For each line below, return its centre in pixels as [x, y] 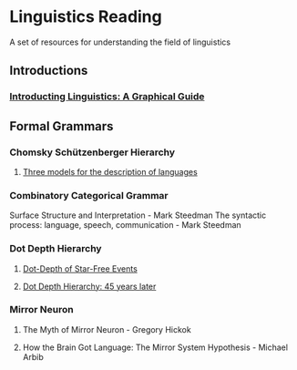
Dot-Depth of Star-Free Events [80, 268]
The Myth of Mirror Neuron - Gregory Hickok [107, 329]
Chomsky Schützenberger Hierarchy [92, 152]
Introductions [49, 71]
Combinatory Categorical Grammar [89, 195]
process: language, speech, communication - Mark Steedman [125, 225]
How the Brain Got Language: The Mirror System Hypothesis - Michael [155, 347]
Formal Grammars [61, 126]
